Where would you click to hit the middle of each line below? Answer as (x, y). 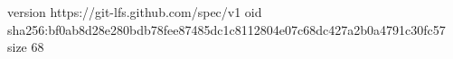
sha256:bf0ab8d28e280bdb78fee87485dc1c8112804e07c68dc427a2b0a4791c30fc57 (226, 29)
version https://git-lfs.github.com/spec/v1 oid (135, 12)
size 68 (26, 47)
